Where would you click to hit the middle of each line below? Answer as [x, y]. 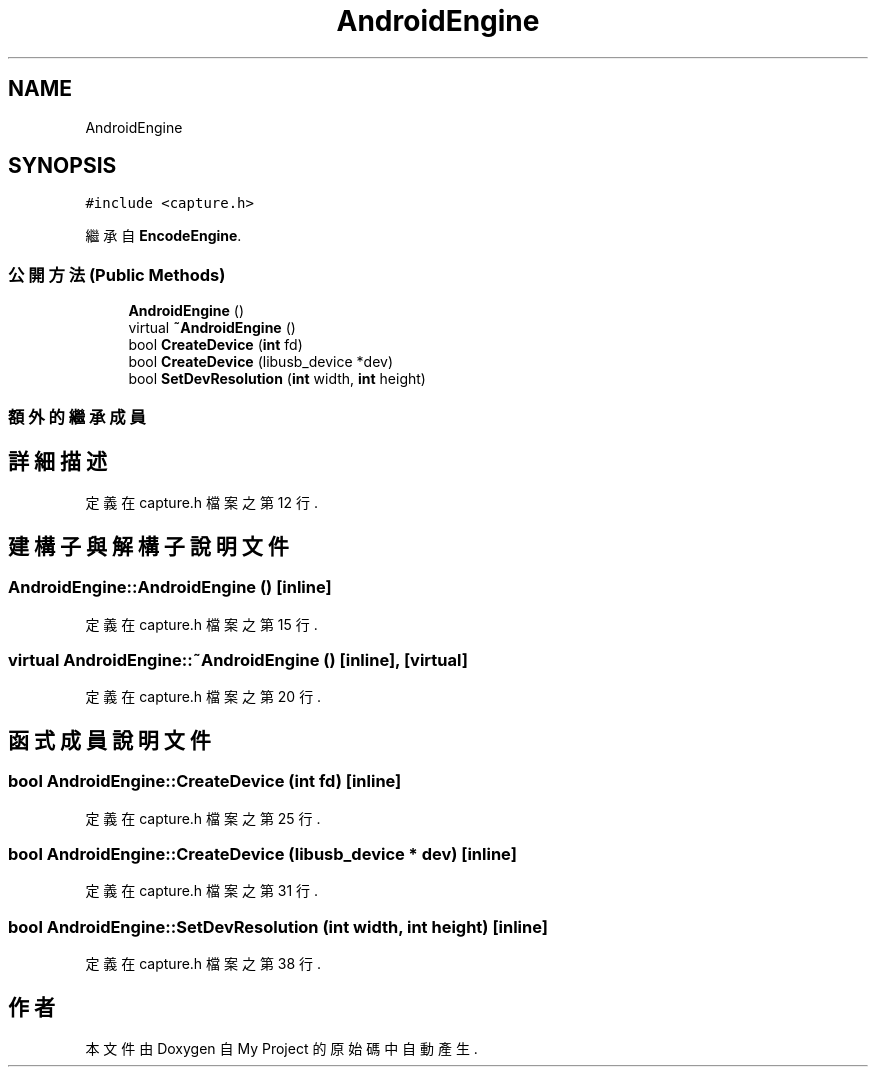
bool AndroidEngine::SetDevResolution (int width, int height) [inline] [278, 926]
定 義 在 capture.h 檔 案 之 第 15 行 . [201, 624]
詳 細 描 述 [57, 461]
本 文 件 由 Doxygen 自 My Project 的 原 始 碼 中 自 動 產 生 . [281, 1048]
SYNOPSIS [62, 166]
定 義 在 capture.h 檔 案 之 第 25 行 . [203, 818]
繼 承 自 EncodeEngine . [163, 236]
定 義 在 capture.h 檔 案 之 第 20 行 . [203, 697]
